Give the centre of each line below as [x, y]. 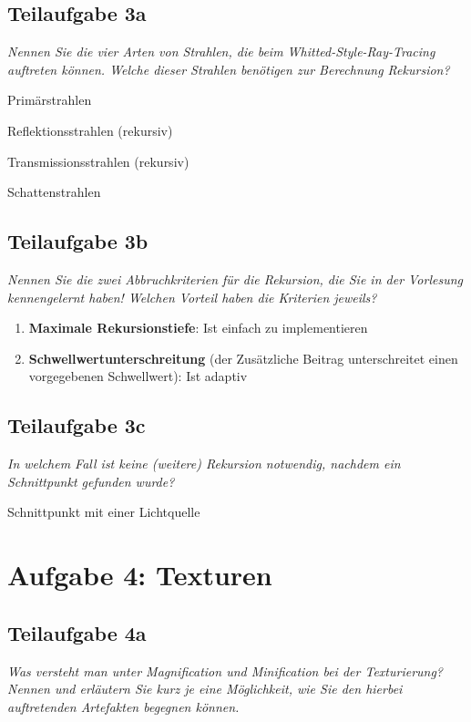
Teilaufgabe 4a [77, 632]
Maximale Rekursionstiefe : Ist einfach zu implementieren [198, 328]
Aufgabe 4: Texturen [140, 575]
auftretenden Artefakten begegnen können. [123, 706]
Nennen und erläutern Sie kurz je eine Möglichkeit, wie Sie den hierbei [205, 689]
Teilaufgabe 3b [78, 241]
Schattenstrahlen [54, 192]
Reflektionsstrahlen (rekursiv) [90, 130]
